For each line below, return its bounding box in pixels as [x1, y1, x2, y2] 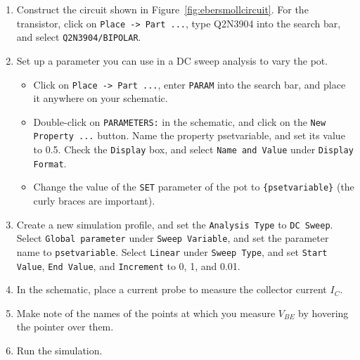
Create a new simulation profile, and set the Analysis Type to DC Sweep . [16, 217, 333, 231]
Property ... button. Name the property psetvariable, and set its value [33, 128, 345, 143]
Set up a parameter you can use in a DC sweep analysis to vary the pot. [16, 53, 328, 67]
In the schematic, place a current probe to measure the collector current [16, 282, 327, 297]
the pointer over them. [16, 319, 114, 334]
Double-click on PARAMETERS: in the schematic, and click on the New [33, 114, 326, 129]
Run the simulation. [16, 343, 103, 358]
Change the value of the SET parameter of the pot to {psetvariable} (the [33, 179, 354, 194]
